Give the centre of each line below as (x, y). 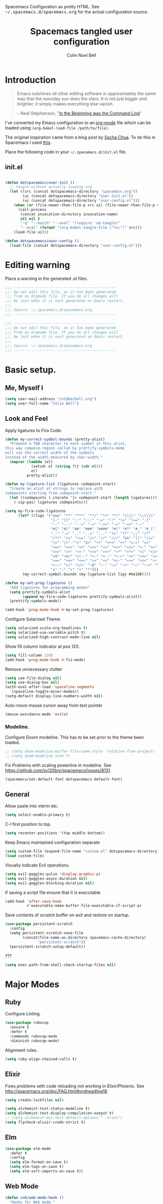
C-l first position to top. (28, 824)
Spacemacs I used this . (28, 142)
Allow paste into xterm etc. (32, 806)
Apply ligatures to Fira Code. (33, 430)
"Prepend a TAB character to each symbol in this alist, (68, 444)
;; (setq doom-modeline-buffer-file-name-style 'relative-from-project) (80, 751)
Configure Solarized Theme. (33, 619)
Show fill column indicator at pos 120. (42, 646)
